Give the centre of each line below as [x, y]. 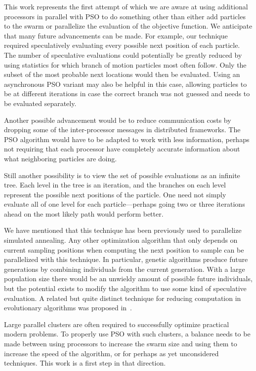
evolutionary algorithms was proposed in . [68, 308]
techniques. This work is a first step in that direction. [85, 363]
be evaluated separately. [40, 103]
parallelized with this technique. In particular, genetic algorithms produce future [126, 259]
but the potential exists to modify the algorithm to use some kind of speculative [125, 288]
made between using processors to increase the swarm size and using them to [121, 343]
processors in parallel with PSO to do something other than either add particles [125, 16]
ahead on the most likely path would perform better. [84, 213]
